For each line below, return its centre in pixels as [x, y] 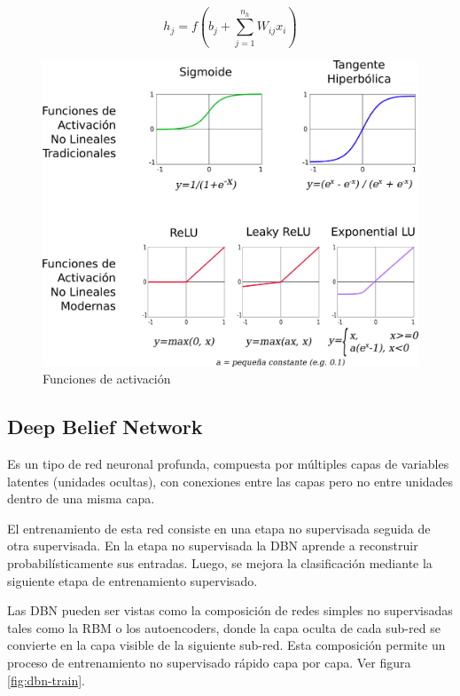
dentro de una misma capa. [81, 498]
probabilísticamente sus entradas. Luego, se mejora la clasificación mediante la [220, 562]
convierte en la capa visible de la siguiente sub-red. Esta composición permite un [226, 645]
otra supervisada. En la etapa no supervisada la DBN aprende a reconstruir [213, 546]
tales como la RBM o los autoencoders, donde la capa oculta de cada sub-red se [224, 627]
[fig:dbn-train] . [46, 680]
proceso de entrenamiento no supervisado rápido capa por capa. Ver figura [209, 662]
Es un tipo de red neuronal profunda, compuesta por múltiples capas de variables [228, 464]
